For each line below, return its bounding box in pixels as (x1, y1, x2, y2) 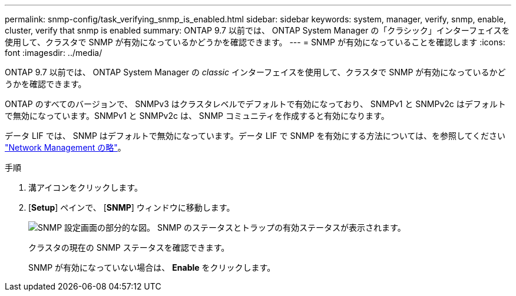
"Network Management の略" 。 (5, 142, 126, 152)
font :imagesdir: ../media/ (5, 48, 102, 58)
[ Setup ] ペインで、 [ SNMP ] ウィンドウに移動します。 (28, 202, 235, 212)
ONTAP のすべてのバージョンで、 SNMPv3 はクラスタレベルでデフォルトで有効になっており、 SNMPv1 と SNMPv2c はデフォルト (5, 99, 506, 109)
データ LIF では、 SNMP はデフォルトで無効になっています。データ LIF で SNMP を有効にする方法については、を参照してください (5, 131, 506, 141)
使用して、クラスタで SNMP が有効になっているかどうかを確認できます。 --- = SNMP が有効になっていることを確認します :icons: (5, 37, 505, 47)
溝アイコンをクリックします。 (28, 182, 143, 192)
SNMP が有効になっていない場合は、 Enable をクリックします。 (28, 262, 276, 272)
